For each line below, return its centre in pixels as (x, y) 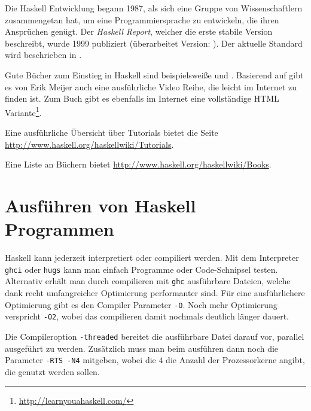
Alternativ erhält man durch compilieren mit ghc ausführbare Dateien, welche (148, 281)
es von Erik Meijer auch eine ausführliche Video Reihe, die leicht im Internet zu (151, 86)
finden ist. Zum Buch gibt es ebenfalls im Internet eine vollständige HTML (142, 98)
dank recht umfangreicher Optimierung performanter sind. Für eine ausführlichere (155, 293)
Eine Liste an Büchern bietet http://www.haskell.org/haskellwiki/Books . (138, 164)
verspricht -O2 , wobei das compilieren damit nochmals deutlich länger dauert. (147, 316)
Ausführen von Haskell (100, 205)
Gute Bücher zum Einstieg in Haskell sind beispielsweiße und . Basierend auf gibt (154, 74)
